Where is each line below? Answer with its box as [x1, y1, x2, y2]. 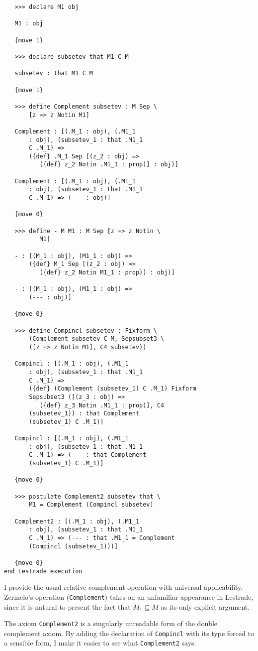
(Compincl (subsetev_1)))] [29, 542, 118, 550]
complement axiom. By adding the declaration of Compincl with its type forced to [4, 628, 254, 638]
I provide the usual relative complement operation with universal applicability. [4, 582, 243, 592]
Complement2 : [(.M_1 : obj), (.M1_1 [14, 518, 140, 525]
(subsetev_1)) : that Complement [29, 410, 140, 417]
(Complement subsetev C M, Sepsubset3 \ [29, 335, 165, 343]
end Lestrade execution [4, 567, 83, 575]
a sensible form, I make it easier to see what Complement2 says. [4, 638, 196, 648]
